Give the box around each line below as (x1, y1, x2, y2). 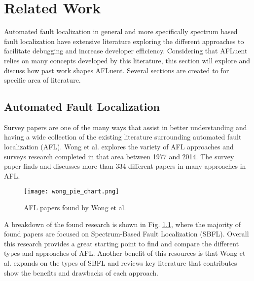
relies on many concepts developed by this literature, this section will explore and (4, 55, 251, 65)
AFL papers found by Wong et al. (24, 202, 126, 213)
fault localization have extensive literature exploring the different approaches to (4, 36, 244, 46)
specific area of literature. (4, 75, 81, 85)
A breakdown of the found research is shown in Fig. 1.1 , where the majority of (4, 219, 241, 229)
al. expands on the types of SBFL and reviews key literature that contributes (4, 258, 237, 268)
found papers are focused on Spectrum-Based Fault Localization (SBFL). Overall (4, 229, 249, 239)
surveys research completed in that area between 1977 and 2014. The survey (4, 151, 234, 161)
